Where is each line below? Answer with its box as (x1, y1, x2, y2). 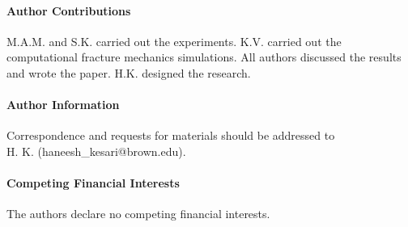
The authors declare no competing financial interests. (6, 205, 270, 222)
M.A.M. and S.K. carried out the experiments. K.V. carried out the (6, 32, 342, 49)
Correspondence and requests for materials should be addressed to (6, 127, 335, 144)
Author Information (6, 96, 120, 113)
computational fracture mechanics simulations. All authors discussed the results (6, 48, 402, 65)
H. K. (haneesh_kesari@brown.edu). (6, 142, 186, 159)
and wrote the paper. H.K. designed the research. (6, 64, 251, 81)
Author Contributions (6, 2, 131, 19)
